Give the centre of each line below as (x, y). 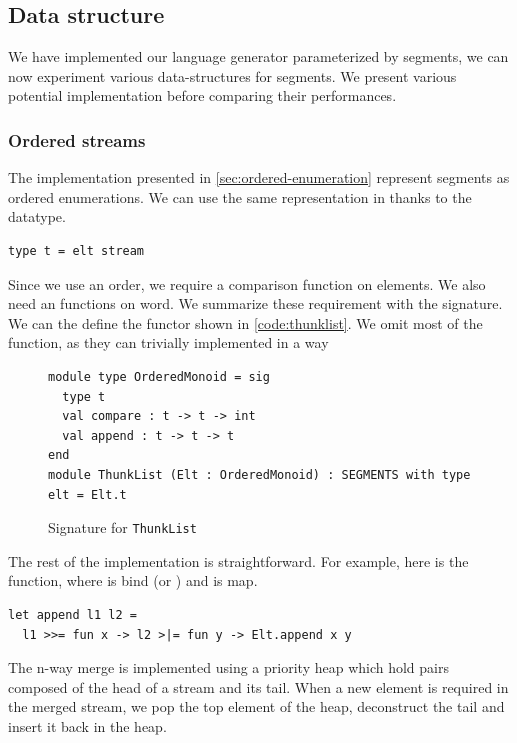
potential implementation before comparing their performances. (202, 95)
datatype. (37, 216)
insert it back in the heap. (87, 725)
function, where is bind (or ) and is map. (133, 580)
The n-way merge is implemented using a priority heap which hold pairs (228, 667)
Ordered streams (77, 139)
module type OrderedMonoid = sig (159, 376)
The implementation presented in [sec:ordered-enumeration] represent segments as (259, 177)
